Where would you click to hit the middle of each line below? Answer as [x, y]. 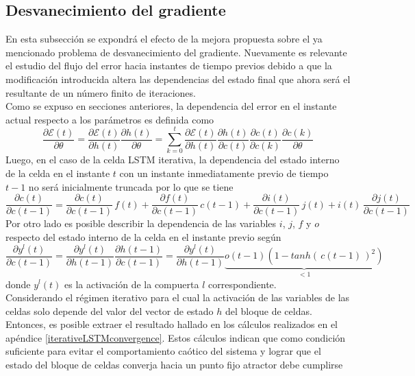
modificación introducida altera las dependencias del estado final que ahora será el [178, 79]
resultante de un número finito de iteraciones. [101, 92]
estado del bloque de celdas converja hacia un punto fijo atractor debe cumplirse [174, 365]
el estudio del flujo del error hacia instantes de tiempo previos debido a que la [169, 66]
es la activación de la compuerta [132, 284]
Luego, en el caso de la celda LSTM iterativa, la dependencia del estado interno [173, 160]
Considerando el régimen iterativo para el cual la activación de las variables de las [178, 297]
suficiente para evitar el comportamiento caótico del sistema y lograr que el [163, 351]
